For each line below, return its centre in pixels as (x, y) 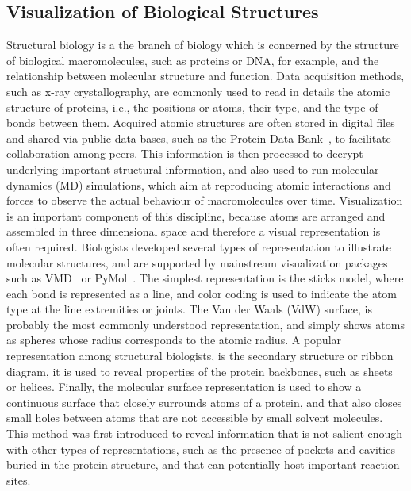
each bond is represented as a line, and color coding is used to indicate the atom (202, 293)
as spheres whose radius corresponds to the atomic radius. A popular (174, 340)
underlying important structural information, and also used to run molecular (193, 169)
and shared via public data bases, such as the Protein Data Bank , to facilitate (199, 138)
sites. (19, 479)
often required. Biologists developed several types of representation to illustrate (199, 246)
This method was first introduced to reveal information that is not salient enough (205, 433)
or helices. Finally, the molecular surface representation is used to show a (184, 387)
